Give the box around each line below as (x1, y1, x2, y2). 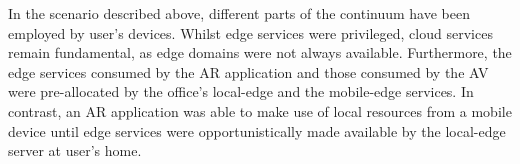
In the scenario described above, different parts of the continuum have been (8, 3, 470, 23)
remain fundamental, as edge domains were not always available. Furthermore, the (8, 42, 512, 63)
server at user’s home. (8, 140, 142, 161)
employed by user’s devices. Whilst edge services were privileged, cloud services (8, 22, 493, 43)
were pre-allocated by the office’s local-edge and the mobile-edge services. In (8, 81, 474, 102)
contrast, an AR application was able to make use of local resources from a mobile (8, 100, 512, 121)
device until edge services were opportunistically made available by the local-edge (8, 120, 506, 141)
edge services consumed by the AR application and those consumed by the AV (8, 61, 489, 82)
